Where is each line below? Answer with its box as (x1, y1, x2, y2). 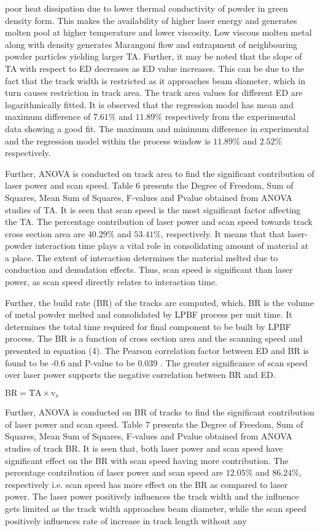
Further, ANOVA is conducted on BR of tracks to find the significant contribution (5, 406, 314, 419)
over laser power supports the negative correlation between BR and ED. (5, 368, 276, 381)
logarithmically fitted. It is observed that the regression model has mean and (5, 98, 294, 111)
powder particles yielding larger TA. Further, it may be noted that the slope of (5, 50, 302, 63)
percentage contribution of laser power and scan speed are (5, 466, 224, 479)
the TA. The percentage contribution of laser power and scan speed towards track (5, 215, 313, 228)
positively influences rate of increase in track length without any (5, 514, 247, 527)
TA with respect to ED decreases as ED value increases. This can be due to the (5, 61, 305, 74)
